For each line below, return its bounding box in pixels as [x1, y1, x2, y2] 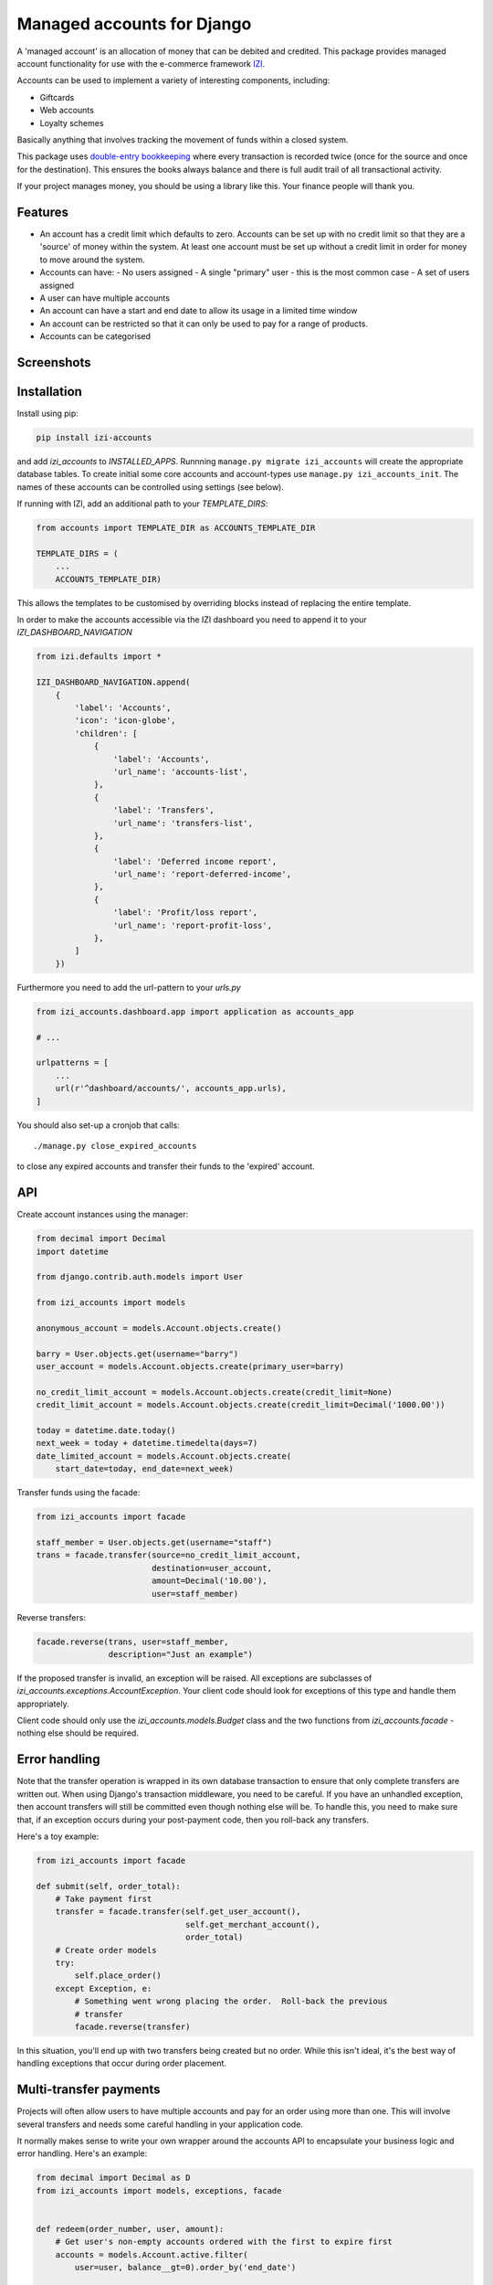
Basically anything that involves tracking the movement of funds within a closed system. [16, 133, 349, 145]
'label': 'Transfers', [112, 805, 215, 815]
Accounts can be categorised [39, 331, 151, 342]
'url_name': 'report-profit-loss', [112, 919, 273, 930]
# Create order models [55, 1945, 157, 1955]
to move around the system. [39, 254, 145, 265]
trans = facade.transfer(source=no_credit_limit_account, [36, 1550, 301, 1560]
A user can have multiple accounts [39, 292, 171, 303]
